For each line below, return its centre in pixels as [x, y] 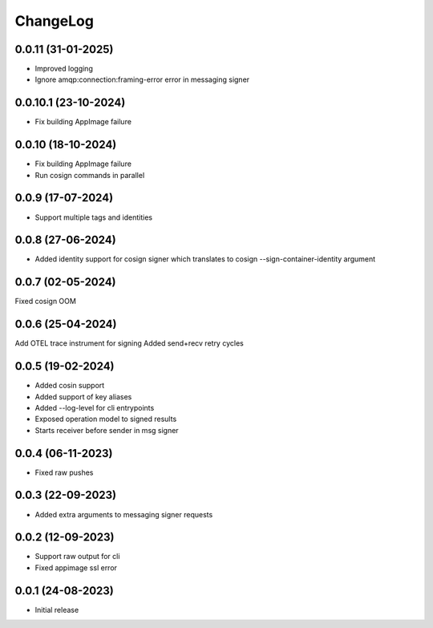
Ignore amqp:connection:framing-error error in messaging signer [142, 79]
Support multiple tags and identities [93, 217]
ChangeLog [54, 21]
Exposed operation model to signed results [106, 419]
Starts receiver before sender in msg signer [107, 430]
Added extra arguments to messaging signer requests [124, 514]
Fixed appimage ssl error [76, 567]
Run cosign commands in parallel [90, 175]
